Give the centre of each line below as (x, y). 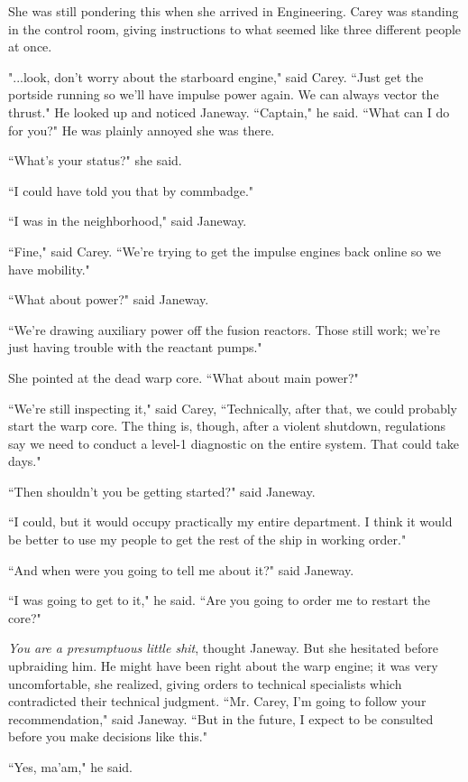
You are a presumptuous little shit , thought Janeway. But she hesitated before (223, 648)
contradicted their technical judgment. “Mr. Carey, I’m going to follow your (217, 701)
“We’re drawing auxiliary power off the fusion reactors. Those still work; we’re (224, 329)
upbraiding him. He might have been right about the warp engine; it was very (223, 666)
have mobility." (49, 269)
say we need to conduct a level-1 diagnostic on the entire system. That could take (234, 443)
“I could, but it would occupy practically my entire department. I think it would (230, 521)
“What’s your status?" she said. (95, 160)
